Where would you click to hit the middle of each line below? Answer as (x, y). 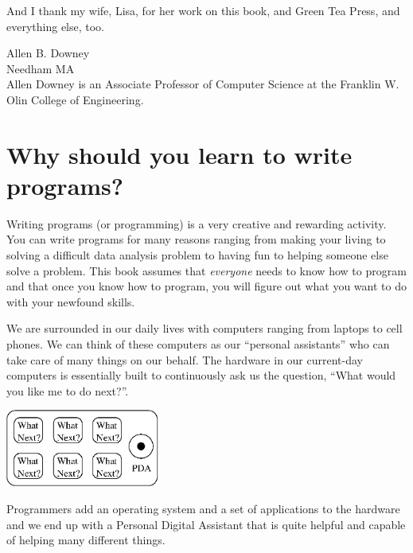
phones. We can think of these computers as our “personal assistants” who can (198, 344)
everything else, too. (56, 26)
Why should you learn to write (179, 154)
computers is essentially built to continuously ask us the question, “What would (201, 375)
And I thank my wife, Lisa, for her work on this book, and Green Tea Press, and (203, 10)
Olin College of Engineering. (75, 99)
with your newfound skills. (71, 301)
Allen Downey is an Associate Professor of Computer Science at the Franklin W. (203, 84)
